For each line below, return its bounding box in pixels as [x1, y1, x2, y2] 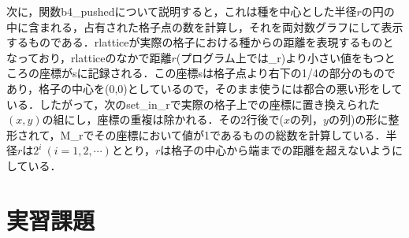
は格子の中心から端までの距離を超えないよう [160, 142, 392, 158]
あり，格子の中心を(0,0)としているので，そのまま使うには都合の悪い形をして [6, 80, 403, 96]
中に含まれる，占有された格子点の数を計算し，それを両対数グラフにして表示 [6, 18, 403, 35]
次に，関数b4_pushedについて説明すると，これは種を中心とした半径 [6, 3, 357, 19]
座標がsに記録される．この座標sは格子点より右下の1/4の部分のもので [39, 65, 396, 81]
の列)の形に [328, 111, 389, 128]
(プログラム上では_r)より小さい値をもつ [176, 49, 385, 65]
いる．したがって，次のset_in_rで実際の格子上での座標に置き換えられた [6, 95, 380, 112]
